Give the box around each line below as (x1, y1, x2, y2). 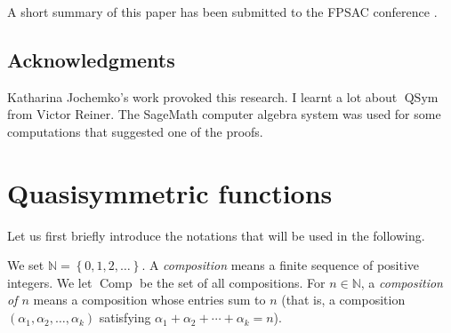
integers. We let (7, 273, 93, 291)
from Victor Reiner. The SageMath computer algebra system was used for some (7, 105, 441, 123)
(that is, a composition (281, 290, 406, 309)
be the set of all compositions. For (140, 273, 326, 291)
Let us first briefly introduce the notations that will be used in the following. (7, 226, 425, 244)
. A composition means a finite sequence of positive (141, 256, 420, 274)
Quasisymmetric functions (7, 174, 333, 210)
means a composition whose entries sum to (33, 290, 266, 309)
